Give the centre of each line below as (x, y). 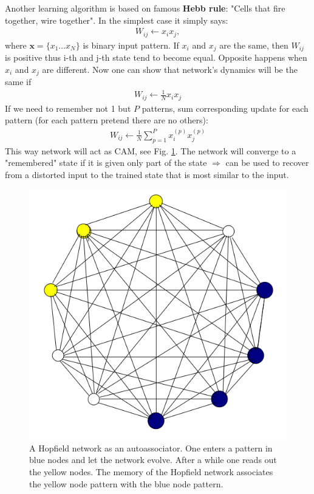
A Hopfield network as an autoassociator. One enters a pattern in (151, 448)
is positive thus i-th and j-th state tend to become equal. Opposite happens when (156, 57)
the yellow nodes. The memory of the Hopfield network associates (151, 471)
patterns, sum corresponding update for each (225, 108)
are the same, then (254, 45)
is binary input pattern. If (131, 45)
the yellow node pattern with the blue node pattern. (126, 483)
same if (18, 82)
